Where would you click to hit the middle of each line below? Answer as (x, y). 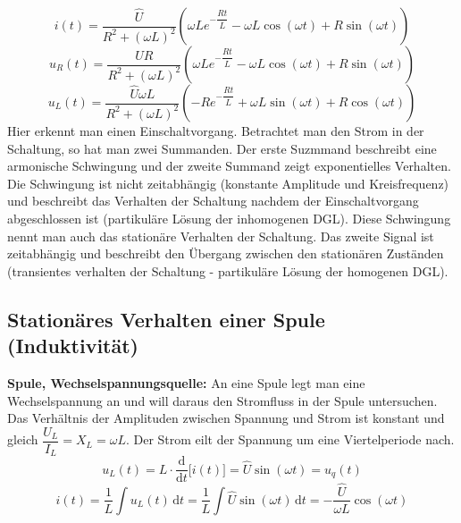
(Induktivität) (73, 346)
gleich (23, 439)
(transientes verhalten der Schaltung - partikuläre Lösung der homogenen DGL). (228, 270)
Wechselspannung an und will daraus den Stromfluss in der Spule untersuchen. (222, 400)
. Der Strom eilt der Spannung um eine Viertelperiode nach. (290, 439)
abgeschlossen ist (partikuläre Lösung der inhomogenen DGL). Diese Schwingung (229, 218)
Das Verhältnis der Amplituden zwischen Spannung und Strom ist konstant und (226, 418)
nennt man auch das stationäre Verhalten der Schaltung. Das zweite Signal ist (221, 236)
